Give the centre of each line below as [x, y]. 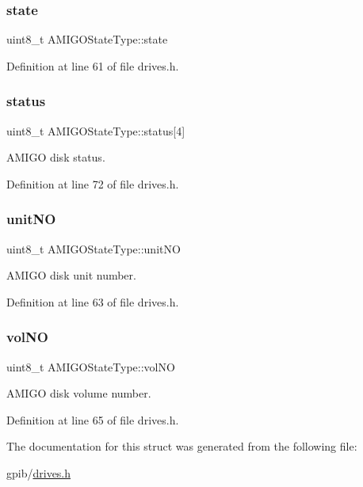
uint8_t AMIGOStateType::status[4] [96, 130]
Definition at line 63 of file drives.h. [93, 301]
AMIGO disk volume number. [79, 393]
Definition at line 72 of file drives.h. [93, 183]
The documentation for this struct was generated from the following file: [182, 446]
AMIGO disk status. [56, 157]
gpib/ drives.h [39, 473]
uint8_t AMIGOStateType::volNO [91, 366]
